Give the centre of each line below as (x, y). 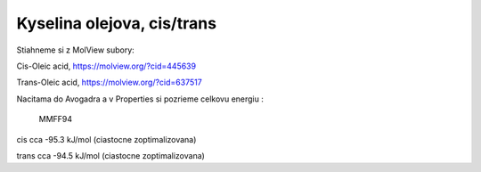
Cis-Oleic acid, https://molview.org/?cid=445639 (106, 66)
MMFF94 (56, 119)
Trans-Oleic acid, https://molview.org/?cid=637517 (109, 82)
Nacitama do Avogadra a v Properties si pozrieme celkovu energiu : (140, 99)
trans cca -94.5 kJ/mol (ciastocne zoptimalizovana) (110, 155)
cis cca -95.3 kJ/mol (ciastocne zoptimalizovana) (106, 139)
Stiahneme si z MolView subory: (76, 50)
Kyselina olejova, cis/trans (117, 23)
